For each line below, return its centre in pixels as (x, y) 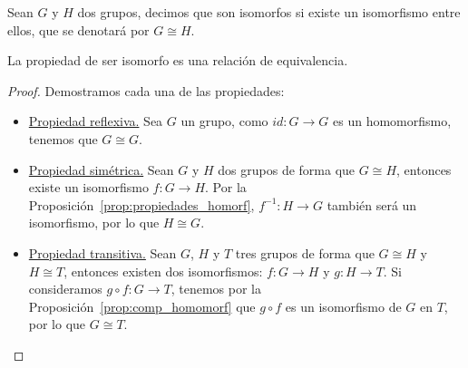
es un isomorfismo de (343, 306)
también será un (372, 204)
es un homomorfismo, (392, 121)
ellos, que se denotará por (78, 29)
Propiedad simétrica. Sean (101, 169)
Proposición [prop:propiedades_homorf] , (141, 204)
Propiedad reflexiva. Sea (96, 121)
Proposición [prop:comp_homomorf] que (142, 306)
